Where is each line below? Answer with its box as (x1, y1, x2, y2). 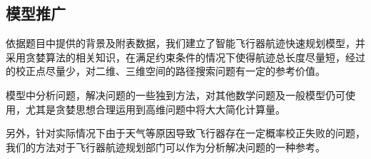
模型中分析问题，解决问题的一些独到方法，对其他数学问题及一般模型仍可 (6, 87, 345, 102)
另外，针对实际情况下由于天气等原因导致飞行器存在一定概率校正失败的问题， (6, 125, 365, 140)
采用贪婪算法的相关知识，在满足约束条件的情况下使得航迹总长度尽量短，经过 (6, 49, 365, 64)
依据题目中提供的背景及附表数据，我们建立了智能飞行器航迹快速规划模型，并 (6, 36, 365, 51)
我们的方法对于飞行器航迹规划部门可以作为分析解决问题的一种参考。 (6, 139, 325, 154)
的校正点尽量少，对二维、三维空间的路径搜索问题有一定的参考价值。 (6, 63, 325, 78)
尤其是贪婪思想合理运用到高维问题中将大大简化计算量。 (25, 101, 285, 116)
